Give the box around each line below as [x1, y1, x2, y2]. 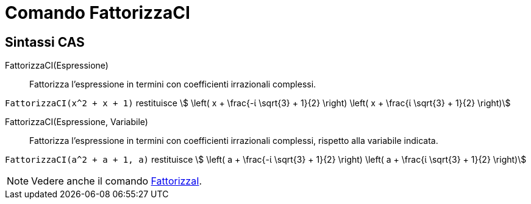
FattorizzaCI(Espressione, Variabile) [5, 117, 148, 127]
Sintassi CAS [5, 34, 85, 50]
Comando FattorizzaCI [5, 2, 190, 23]
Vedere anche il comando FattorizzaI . [31, 175, 202, 188]
